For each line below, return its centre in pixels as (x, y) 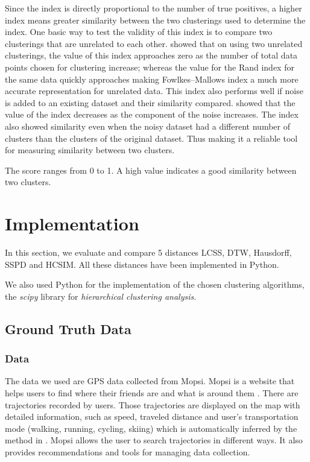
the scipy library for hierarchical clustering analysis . (101, 296)
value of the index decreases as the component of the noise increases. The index (152, 114)
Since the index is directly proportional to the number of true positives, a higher (153, 8)
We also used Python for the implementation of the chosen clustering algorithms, (155, 284)
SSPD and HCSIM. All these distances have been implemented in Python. (142, 264)
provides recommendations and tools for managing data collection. (128, 451)
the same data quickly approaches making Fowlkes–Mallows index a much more (152, 79)
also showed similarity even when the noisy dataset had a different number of (147, 126)
